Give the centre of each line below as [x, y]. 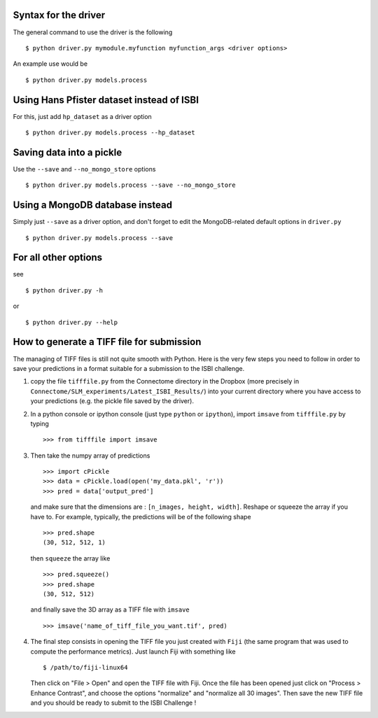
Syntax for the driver [59, 15]
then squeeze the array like [70, 558]
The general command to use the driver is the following [93, 32]
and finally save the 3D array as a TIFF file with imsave [110, 610]
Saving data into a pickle [68, 152]
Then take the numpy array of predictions [90, 456]
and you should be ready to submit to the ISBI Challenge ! [113, 703]
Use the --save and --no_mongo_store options [84, 169]
